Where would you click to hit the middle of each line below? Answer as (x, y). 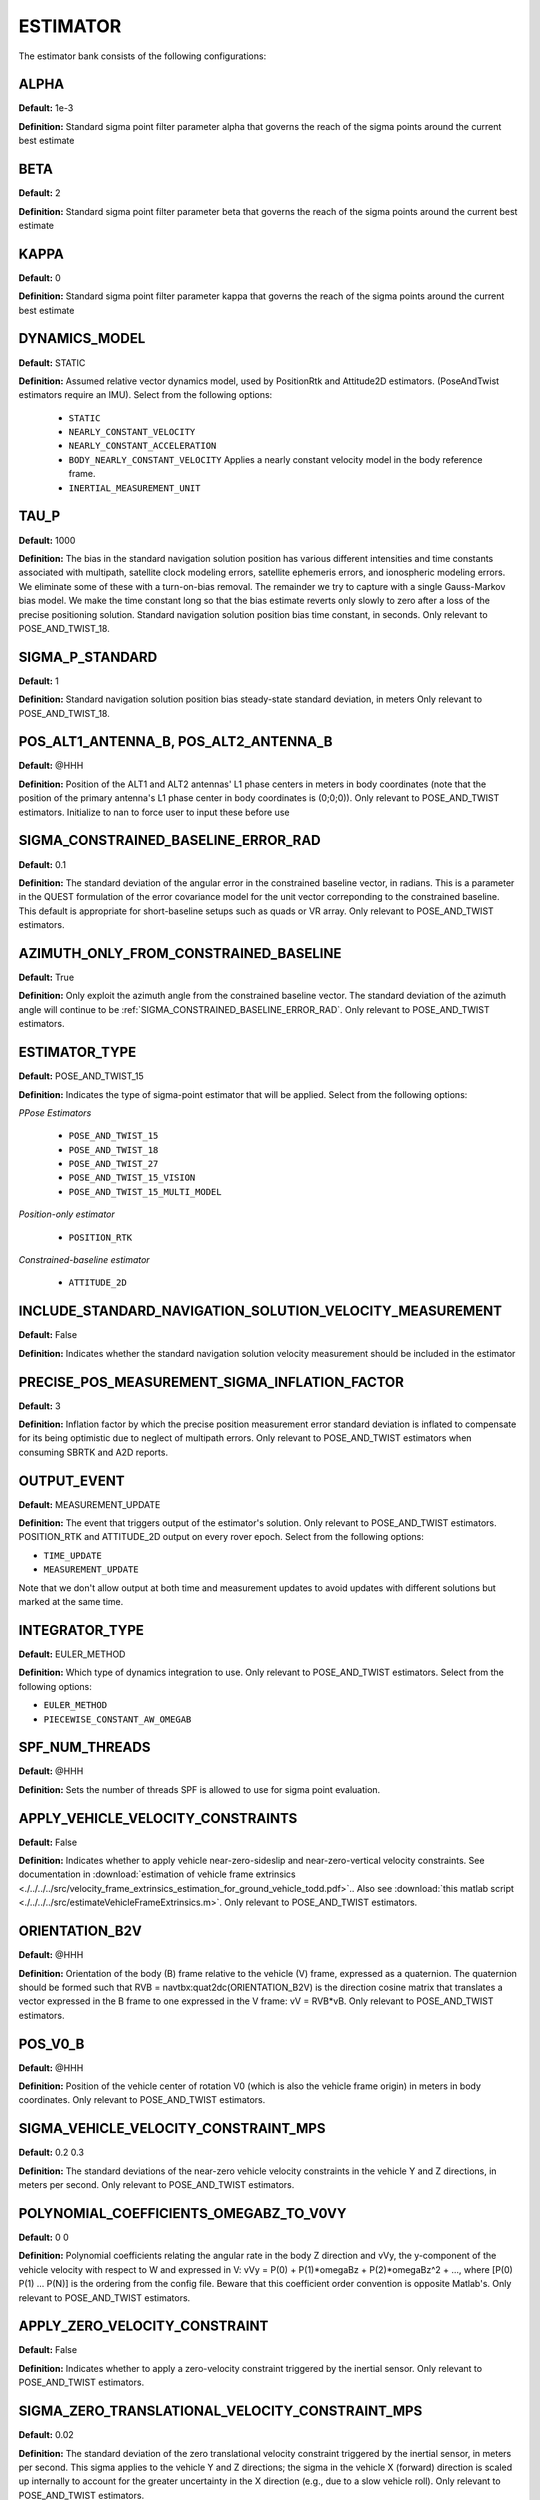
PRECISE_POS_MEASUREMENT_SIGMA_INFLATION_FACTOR (211, 1381)
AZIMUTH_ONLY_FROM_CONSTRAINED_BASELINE (180, 953)
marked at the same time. (71, 1602)
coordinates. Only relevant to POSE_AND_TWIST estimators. (142, 2100)
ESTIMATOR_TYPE (77, 1052)
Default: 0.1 (42, 864)
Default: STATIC (52, 362)
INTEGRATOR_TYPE (81, 1630)
